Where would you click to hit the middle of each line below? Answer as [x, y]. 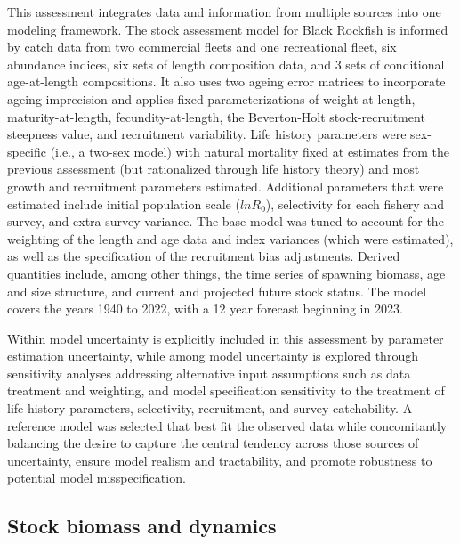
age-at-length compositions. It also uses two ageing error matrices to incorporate [226, 81]
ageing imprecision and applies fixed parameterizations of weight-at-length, [211, 98]
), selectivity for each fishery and [355, 203]
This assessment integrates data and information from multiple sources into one [224, 12]
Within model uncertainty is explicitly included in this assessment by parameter [226, 338]
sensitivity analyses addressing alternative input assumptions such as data [209, 373]
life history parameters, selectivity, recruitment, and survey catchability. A [210, 408]
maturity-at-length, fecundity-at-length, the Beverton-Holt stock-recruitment [216, 116]
